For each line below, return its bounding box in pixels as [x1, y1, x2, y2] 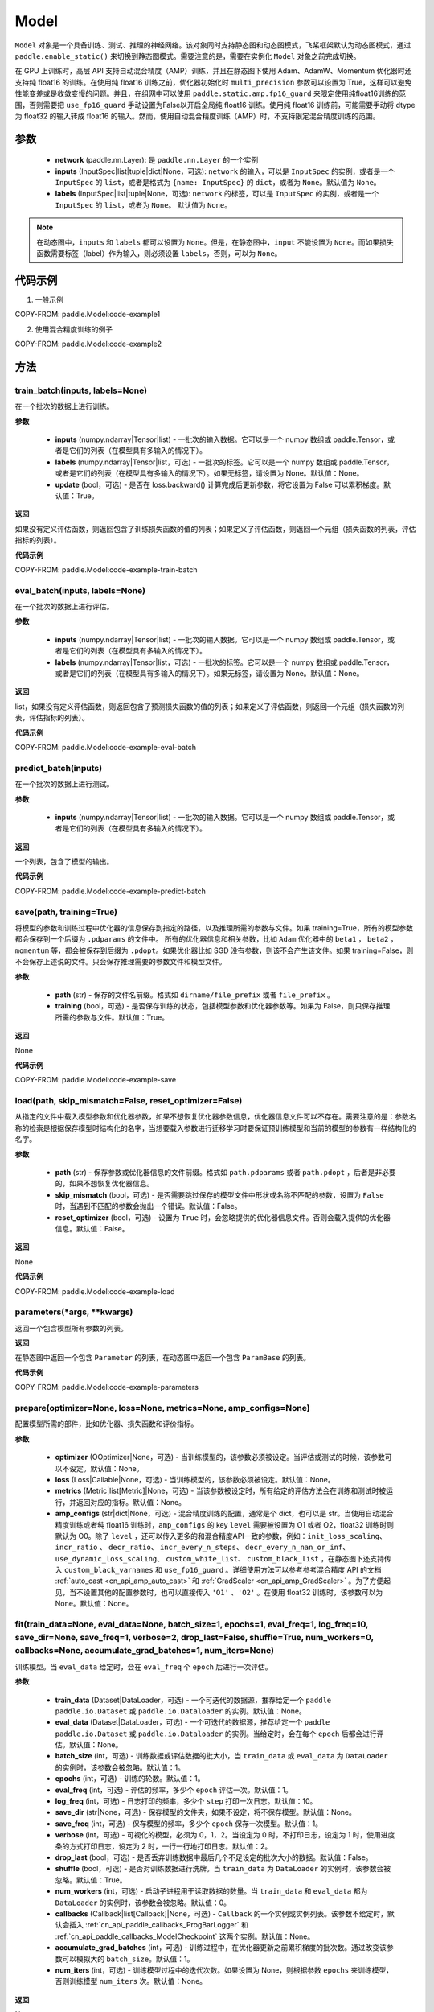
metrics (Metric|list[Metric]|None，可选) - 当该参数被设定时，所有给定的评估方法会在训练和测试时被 [55, 1486, 387, 1496]
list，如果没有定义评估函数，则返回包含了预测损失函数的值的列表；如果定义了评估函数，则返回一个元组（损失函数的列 [14, 701, 405, 711]
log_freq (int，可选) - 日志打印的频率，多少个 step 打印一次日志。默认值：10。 [55, 1796, 317, 1806]
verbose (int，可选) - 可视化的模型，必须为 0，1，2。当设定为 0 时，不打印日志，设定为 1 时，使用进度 [55, 1830, 395, 1840]
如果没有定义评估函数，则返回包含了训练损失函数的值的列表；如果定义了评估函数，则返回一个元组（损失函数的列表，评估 [14, 524, 416, 534]
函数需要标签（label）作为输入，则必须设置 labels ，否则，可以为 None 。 [36, 249, 282, 258]
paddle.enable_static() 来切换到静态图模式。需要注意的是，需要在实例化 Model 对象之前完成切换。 [14, 51, 361, 60]
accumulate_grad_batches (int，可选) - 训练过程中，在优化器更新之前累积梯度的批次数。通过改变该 [55, 1943, 387, 1952]
